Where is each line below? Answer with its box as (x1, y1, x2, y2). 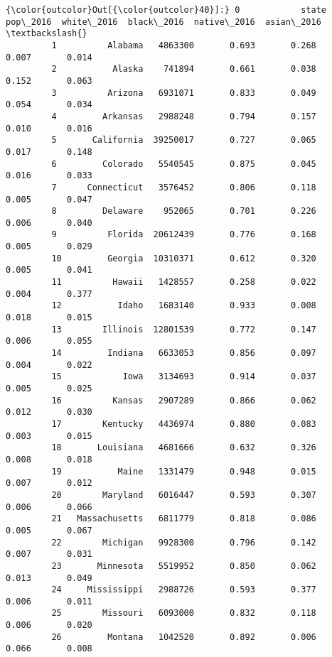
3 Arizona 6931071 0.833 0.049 (51, 87, 316, 98)
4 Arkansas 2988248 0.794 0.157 (51, 111, 316, 121)
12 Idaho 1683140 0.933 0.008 (51, 300, 316, 311)
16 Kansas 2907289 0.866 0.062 (51, 395, 316, 406)
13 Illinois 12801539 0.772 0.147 (51, 324, 316, 335)
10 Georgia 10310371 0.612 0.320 (51, 253, 316, 264)
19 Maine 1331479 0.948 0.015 (51, 466, 316, 477)
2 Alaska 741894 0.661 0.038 (51, 64, 316, 75)
